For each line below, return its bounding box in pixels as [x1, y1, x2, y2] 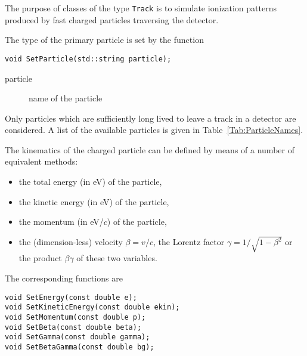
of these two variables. [76, 252, 157, 264]
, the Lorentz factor [153, 236, 225, 248]
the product [18, 252, 62, 264]
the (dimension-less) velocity [18, 236, 123, 248]
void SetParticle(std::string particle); [5, 54, 172, 63]
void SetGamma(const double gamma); [5, 333, 150, 342]
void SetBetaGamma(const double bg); [5, 342, 154, 351]
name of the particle [29, 92, 103, 104]
